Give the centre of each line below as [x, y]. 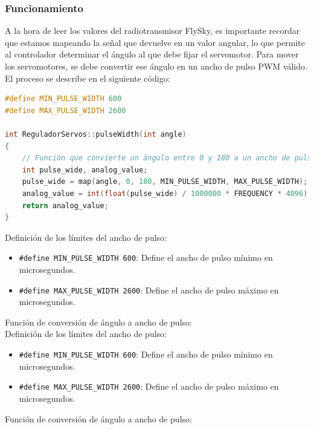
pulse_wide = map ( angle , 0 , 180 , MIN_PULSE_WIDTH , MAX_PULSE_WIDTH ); [165, 182]
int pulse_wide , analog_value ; [85, 170]
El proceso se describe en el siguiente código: [88, 78]
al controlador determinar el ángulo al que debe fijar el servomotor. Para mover [152, 54]
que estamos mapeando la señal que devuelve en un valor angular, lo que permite [155, 42]
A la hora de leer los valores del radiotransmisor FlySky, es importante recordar [152, 31]
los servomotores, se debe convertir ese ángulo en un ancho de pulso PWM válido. [156, 66]
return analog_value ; [65, 205]
